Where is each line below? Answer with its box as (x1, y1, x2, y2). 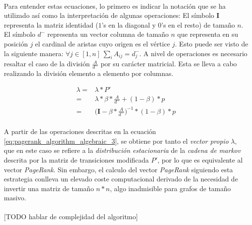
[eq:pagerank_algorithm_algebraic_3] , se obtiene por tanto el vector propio (4, 135, 229, 146)
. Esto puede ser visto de (175, 38, 248, 48)
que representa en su (177, 29, 238, 39)
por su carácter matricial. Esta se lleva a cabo (100, 59, 237, 69)
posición (4, 38, 28, 48)
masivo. (4, 193, 26, 203)
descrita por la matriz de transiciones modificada (4, 154, 149, 165)
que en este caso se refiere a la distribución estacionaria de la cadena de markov (4, 145, 241, 155)
